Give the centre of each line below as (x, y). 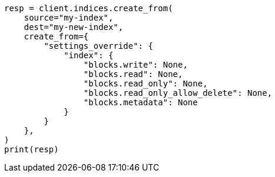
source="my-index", (69, 18)
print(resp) (32, 149)
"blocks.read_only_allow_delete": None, (178, 93)
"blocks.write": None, (135, 65)
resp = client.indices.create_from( (89, 8)
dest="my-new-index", (74, 27)
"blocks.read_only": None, (145, 84)
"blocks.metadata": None (140, 102)
